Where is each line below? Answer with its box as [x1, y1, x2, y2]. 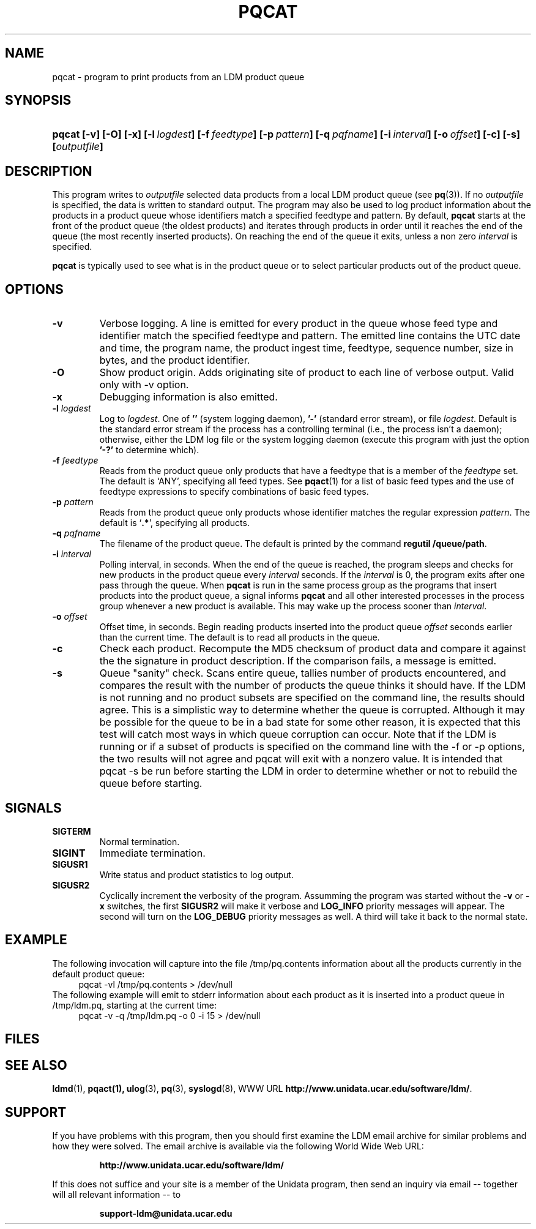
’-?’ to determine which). [99, 445, 199, 456]
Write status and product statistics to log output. [99, 869, 294, 880]
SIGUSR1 [52, 859, 88, 870]
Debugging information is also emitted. [99, 391, 278, 404]
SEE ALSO [5, 1057, 67, 1073]
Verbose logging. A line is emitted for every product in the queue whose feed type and [99, 317, 498, 330]
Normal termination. [99, 836, 180, 847]
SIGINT [52, 846, 86, 859]
